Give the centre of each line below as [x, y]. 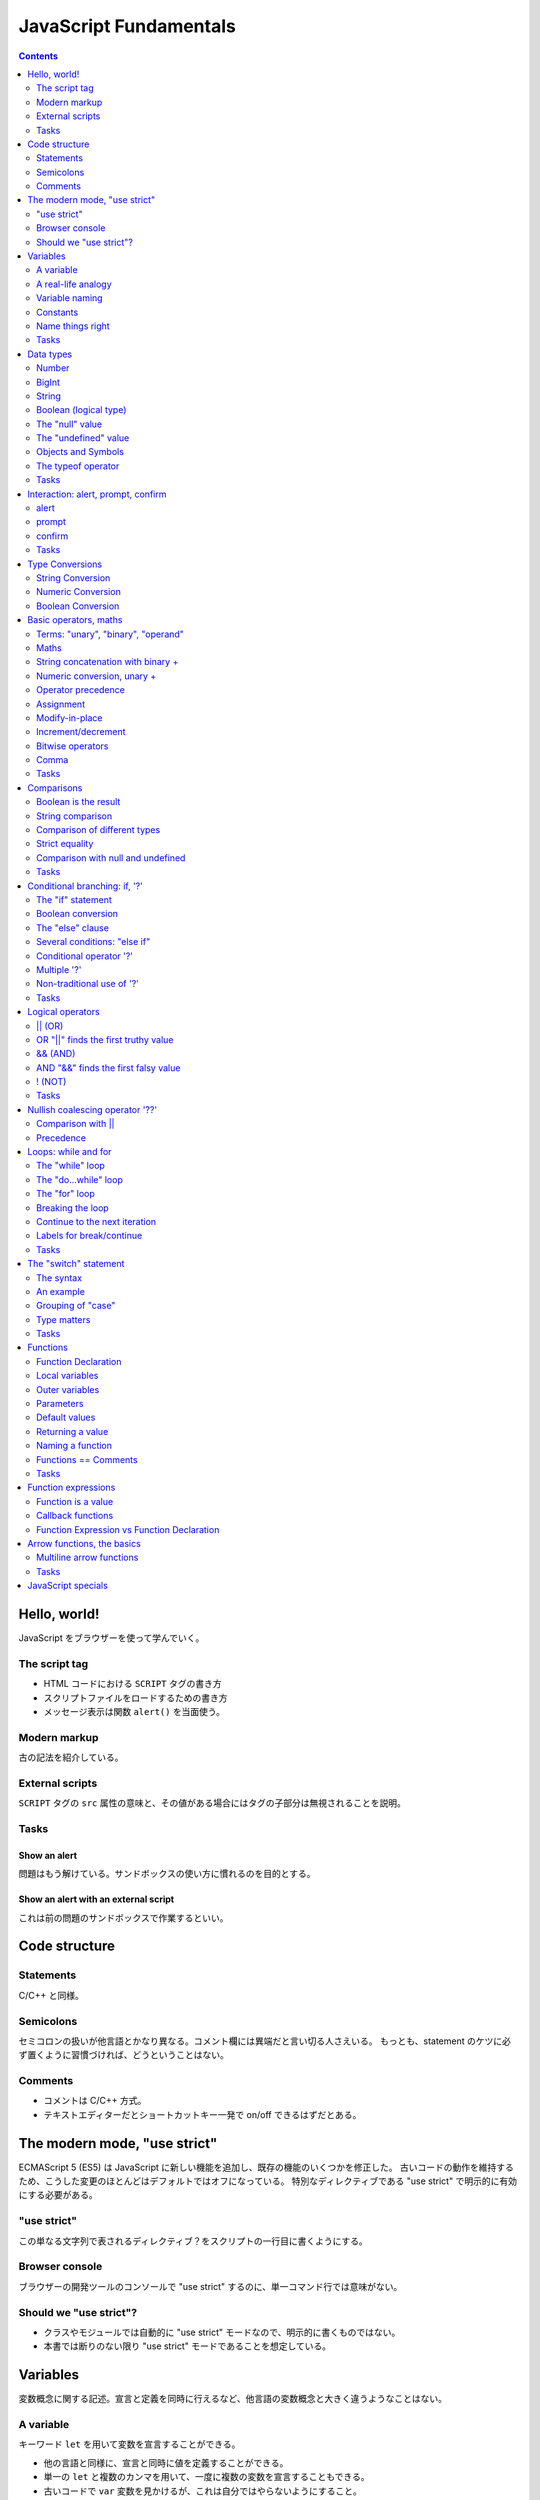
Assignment [60, 704]
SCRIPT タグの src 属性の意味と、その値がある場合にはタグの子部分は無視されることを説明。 [212, 1803]
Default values [66, 1417]
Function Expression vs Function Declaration [128, 1529]
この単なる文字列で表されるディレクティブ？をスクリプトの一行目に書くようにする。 [193, 2241]
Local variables [67, 1376]
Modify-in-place [70, 717]
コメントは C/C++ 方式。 [95, 2101]
